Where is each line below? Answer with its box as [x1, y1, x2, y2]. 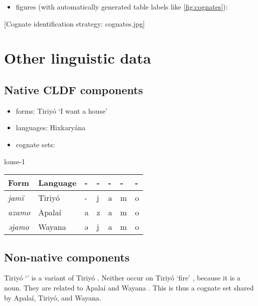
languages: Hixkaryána [16, 122, 85, 133]
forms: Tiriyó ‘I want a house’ [16, 105, 108, 116]
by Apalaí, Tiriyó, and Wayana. [4, 292, 101, 302]
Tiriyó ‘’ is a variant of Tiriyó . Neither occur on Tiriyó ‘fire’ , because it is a [4, 272, 241, 283]
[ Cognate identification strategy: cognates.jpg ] [4, 18, 145, 29]
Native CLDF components [4, 82, 143, 97]
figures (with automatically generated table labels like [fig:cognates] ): [16, 2, 228, 12]
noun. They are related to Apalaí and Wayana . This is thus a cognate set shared [4, 282, 254, 292]
